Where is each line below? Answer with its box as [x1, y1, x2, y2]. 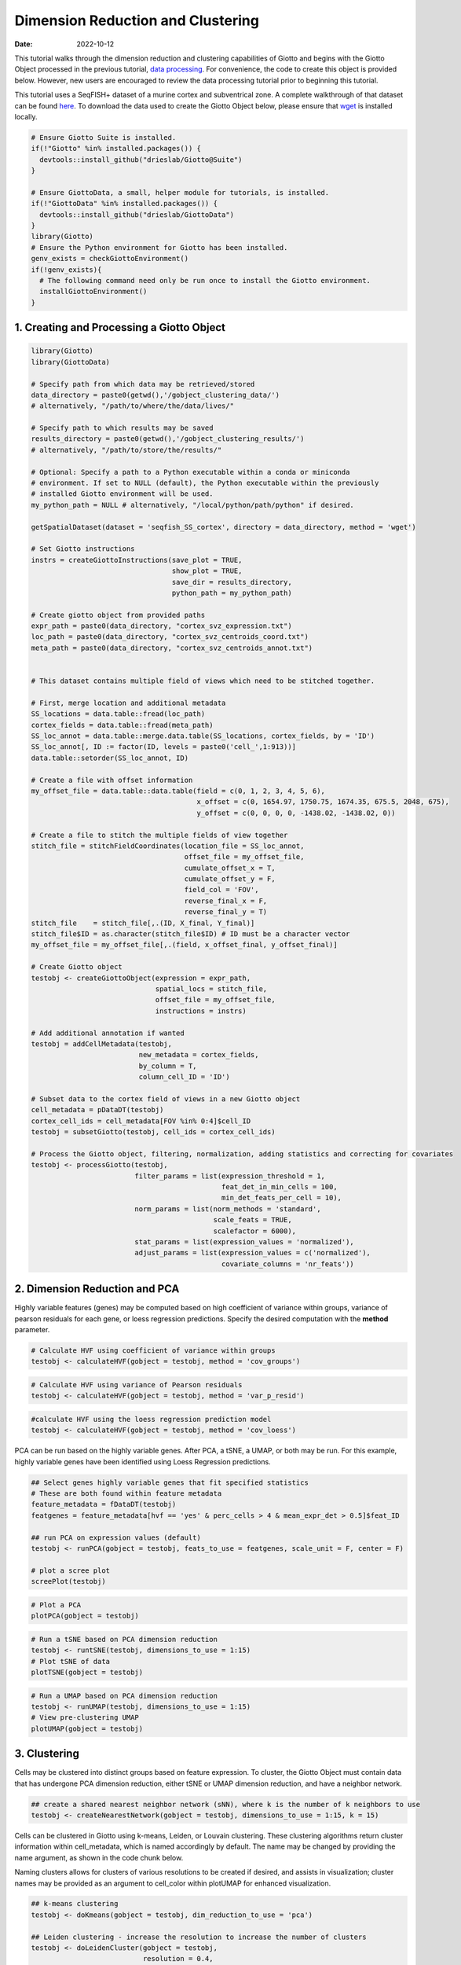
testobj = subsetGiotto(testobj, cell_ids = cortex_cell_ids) [31, 1128, 276, 1137]
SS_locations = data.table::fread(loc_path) [31, 710, 206, 718]
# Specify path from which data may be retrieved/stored [31, 380, 255, 388]
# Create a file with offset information [31, 775, 193, 784]
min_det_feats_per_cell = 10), [221, 1193, 342, 1203]
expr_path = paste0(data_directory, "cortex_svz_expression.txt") [31, 622, 292, 630]
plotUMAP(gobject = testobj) [31, 1724, 144, 1733]
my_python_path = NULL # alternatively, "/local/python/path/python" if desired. [31, 500, 355, 509]
